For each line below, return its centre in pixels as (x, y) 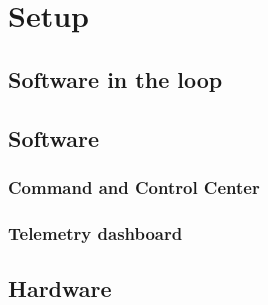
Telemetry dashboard (95, 232)
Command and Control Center (134, 186)
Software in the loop (115, 78)
